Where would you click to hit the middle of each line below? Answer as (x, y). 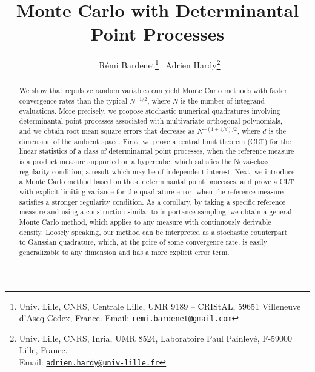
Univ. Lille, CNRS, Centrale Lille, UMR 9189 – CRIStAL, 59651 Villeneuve (160, 306)
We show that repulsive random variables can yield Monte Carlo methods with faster (153, 91)
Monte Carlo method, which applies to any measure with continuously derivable (145, 221)
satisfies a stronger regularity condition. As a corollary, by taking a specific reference (152, 201)
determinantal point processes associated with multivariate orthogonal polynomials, (151, 121)
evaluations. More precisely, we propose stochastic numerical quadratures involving (150, 111)
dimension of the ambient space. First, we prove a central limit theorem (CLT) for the (155, 141)
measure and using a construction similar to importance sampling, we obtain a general (155, 212)
